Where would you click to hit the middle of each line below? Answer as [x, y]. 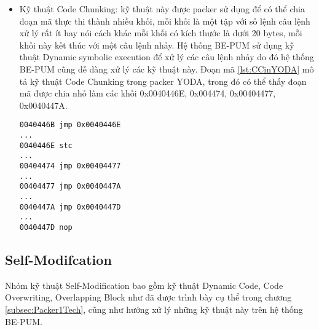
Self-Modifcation [58, 259]
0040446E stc [46, 145]
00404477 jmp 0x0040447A [70, 187]
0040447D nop [46, 227]
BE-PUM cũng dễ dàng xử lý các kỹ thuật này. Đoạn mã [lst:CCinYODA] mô [167, 69]
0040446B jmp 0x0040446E [70, 125]
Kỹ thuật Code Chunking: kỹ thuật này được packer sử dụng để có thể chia [162, 9]
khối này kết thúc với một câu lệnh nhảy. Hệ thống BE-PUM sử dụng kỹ [157, 45]
